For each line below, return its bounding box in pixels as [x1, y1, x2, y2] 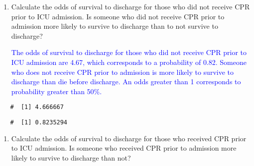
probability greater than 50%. [11, 86, 102, 96]
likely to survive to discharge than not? [11, 152, 131, 163]
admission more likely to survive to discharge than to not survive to [11, 21, 218, 31]
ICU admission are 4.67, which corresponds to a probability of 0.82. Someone [11, 56, 247, 67]
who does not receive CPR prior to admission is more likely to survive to [11, 66, 234, 77]
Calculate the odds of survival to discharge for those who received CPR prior [11, 133, 247, 143]
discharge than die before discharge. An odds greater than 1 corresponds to [11, 76, 241, 87]
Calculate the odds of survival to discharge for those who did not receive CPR [11, 1, 250, 11]
